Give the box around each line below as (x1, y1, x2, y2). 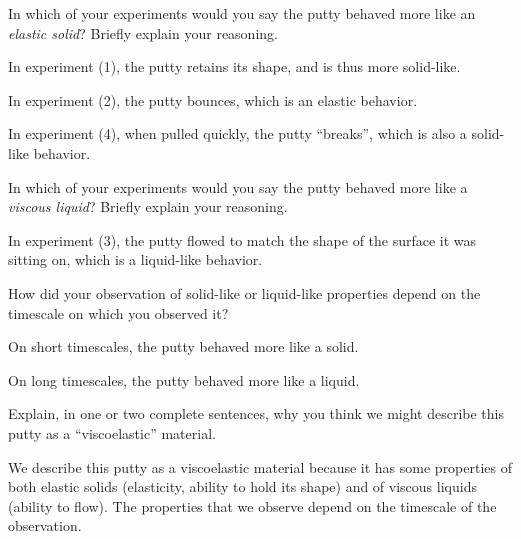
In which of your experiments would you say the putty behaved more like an (8, 3, 476, 23)
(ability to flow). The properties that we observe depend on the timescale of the (8, 495, 497, 516)
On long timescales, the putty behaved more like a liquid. (8, 369, 360, 390)
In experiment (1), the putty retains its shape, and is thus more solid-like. (8, 56, 461, 77)
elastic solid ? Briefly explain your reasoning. (8, 22, 278, 43)
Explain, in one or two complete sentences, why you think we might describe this (8, 403, 504, 424)
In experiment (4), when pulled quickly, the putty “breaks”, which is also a (8, 123, 467, 144)
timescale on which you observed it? (8, 302, 229, 323)
